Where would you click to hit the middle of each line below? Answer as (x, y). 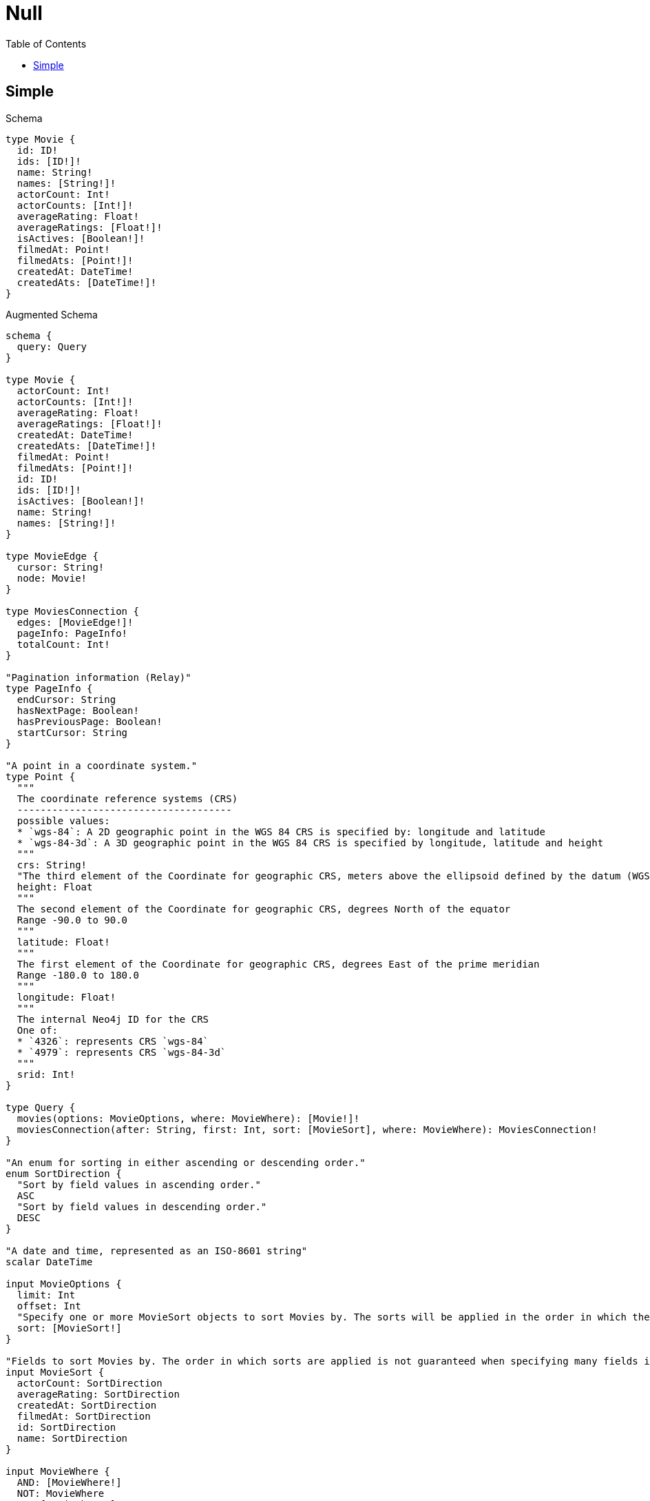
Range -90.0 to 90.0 (72, 920)
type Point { (41, 776)
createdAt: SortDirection (87, 1405)
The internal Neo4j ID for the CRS (113, 1019)
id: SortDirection (66, 1427)
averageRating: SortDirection (98, 1394)
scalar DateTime (49, 1262)
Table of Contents (46, 43)
